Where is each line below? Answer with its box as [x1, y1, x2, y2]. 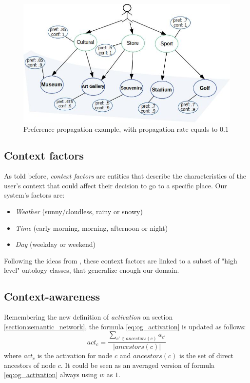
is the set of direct [179, 350, 234, 361]
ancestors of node [4, 360, 56, 370]
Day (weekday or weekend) [15, 239, 96, 249]
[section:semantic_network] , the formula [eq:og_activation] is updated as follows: [4, 321, 246, 331]
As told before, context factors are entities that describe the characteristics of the [4, 171, 247, 181]
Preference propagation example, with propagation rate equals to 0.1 [23, 124, 229, 134]
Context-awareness [4, 289, 100, 304]
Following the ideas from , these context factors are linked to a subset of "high [4, 255, 237, 265]
